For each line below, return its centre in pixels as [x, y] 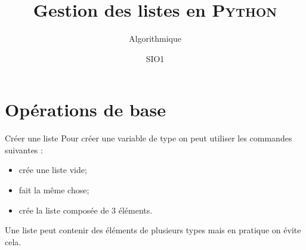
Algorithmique [155, 38]
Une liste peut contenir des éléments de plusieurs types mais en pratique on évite [153, 230]
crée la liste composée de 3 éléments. [86, 210]
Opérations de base [85, 109]
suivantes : [24, 149]
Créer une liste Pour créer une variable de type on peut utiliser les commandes [149, 138]
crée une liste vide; [53, 170]
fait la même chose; [54, 190]
